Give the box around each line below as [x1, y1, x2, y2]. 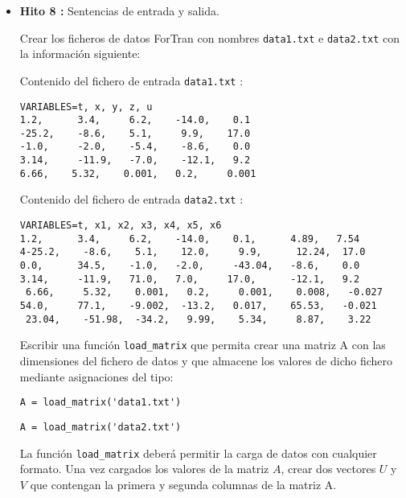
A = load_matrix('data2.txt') [19, 421, 182, 433]
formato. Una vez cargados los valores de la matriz [19, 460, 269, 477]
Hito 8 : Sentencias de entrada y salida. [19, 2, 219, 19]
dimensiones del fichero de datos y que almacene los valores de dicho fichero [19, 352, 393, 368]
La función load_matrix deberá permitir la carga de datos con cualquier [19, 444, 377, 461]
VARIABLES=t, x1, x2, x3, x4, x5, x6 [19, 220, 222, 232]
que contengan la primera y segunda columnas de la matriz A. [30, 475, 337, 492]
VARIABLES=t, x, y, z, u [19, 101, 153, 113]
